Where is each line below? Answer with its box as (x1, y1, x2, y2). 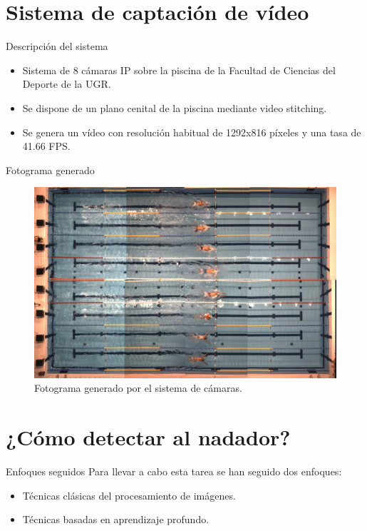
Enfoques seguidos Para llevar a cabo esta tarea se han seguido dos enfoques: (6, 464, 342, 479)
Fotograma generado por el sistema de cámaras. (34, 380, 242, 395)
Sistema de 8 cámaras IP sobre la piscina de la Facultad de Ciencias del (22, 62, 336, 77)
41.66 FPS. (22, 138, 71, 153)
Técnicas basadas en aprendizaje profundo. (22, 512, 210, 527)
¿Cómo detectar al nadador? (6, 423, 291, 452)
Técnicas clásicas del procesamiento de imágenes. (22, 487, 236, 502)
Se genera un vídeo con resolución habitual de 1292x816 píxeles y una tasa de (22, 124, 361, 139)
